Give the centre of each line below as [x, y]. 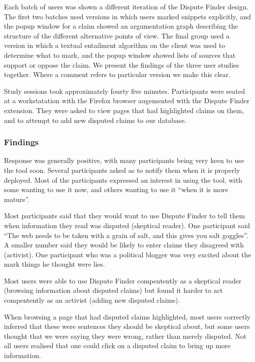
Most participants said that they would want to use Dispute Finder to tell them [125, 216]
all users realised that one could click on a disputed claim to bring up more [117, 345]
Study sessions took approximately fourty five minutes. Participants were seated [125, 91]
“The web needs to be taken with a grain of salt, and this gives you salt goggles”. [126, 235]
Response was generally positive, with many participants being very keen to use [124, 160]
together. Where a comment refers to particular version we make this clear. [117, 74]
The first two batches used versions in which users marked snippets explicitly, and [127, 16]
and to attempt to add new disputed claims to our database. [95, 120]
